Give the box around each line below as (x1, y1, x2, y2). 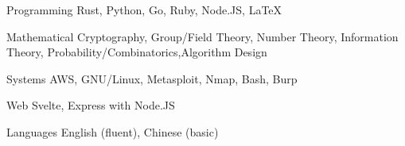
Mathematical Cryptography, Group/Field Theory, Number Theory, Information (6, 28, 399, 44)
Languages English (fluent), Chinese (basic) (6, 123, 219, 140)
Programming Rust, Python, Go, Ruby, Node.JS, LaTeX (6, 2, 282, 17)
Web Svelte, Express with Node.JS (6, 97, 175, 113)
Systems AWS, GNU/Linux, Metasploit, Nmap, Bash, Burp (6, 70, 298, 86)
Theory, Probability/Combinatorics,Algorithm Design (6, 44, 267, 60)
